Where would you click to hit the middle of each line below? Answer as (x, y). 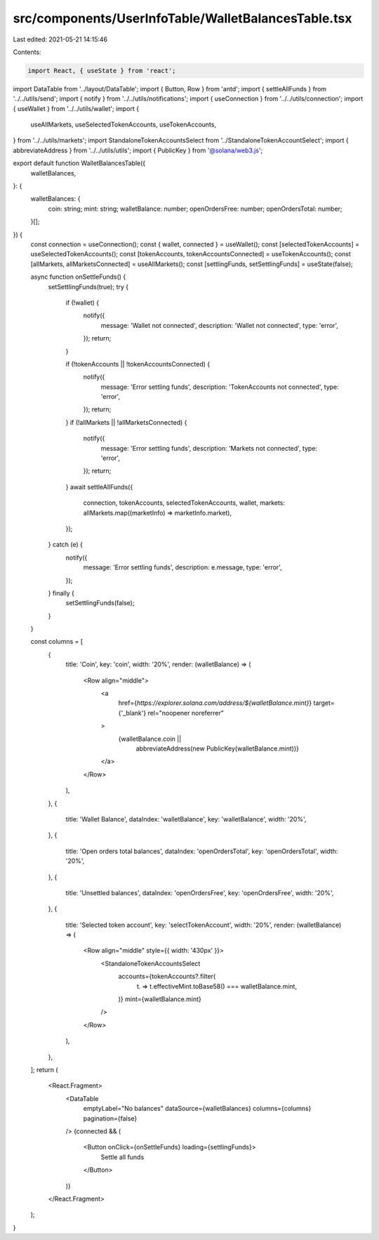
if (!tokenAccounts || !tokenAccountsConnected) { (138, 364)
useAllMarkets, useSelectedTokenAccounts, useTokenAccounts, (124, 125)
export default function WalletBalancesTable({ (79, 163)
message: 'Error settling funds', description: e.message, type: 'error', (182, 567)
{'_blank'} (132, 713)
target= (324, 703)
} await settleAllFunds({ (99, 487)
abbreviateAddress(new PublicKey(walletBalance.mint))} (218, 748)
